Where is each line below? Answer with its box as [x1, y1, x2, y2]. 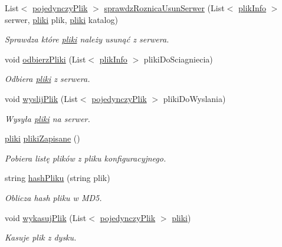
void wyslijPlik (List [5, 92, 78, 104]
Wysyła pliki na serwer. [5, 112, 90, 124]
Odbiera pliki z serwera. [5, 73, 90, 85]
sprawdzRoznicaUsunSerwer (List [104, 2, 225, 14]
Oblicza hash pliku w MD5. [5, 191, 102, 203]
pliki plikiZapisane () [5, 132, 80, 144]
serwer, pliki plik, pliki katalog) [5, 13, 118, 25]
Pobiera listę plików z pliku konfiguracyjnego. [5, 152, 166, 164]
